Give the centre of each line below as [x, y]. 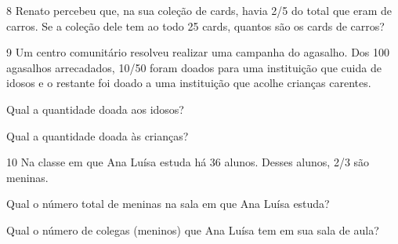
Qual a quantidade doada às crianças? [98, 135]
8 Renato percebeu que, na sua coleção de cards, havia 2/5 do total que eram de [199, 10]
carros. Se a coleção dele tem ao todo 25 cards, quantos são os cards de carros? [195, 25]
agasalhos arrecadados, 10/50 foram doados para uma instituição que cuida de [194, 67]
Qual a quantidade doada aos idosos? [95, 109]
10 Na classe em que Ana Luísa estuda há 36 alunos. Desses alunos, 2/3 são [188, 162]
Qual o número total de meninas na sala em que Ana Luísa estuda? [168, 204]
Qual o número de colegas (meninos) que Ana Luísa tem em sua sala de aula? [193, 229]
